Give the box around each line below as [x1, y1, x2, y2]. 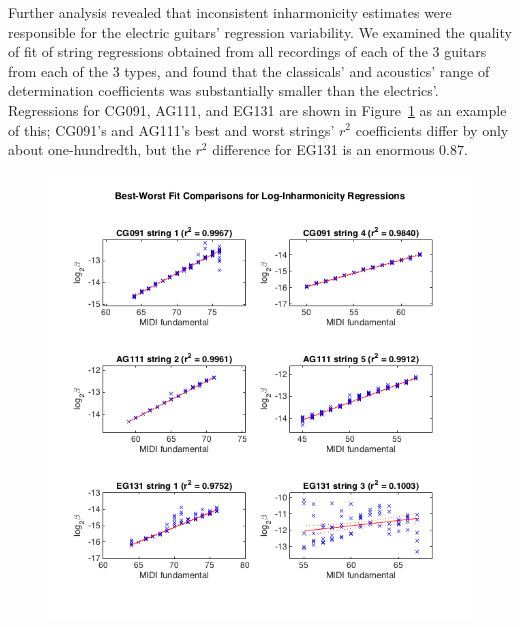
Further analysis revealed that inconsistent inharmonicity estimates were [8, 2, 452, 22]
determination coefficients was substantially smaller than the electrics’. [8, 80, 439, 101]
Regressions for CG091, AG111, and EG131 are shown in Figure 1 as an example [8, 99, 507, 120]
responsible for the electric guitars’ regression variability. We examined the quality [8, 21, 512, 42]
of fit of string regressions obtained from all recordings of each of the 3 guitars [8, 41, 487, 62]
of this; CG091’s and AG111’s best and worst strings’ [8, 119, 335, 140]
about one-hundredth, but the [8, 139, 191, 160]
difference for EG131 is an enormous [212, 139, 435, 160]
